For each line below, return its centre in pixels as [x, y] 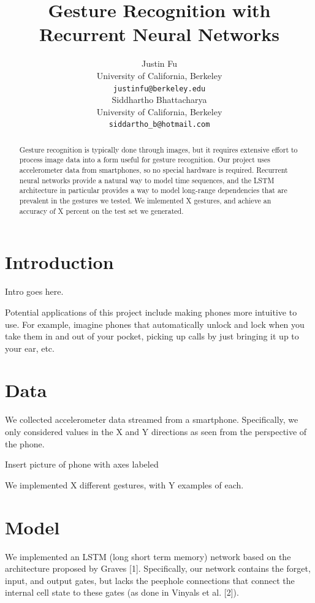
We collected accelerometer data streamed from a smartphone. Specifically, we [152, 419]
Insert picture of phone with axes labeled [82, 464]
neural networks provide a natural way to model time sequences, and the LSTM [147, 180]
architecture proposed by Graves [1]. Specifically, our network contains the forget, [158, 568]
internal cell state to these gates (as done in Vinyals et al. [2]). [122, 592]
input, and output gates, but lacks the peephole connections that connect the [150, 580]
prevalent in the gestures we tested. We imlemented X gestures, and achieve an [145, 201]
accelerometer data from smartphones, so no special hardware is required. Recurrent [154, 170]
